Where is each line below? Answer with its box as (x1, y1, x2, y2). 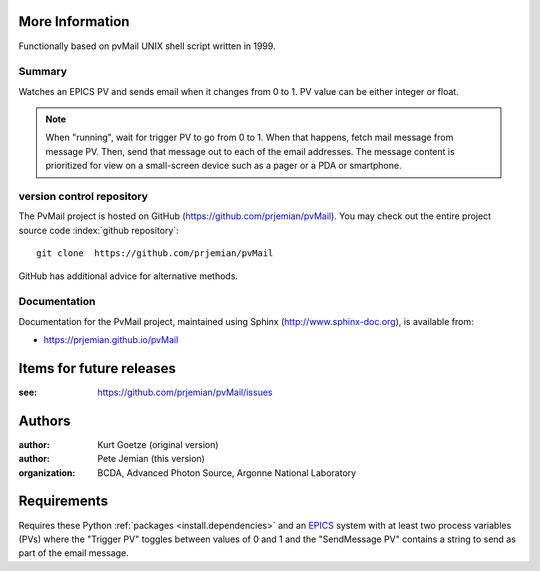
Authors (18, 412, 71, 429)
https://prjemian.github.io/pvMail (43, 334, 179, 346)
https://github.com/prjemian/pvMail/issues (97, 386, 273, 398)
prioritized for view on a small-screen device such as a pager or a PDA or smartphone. (45, 160, 402, 172)
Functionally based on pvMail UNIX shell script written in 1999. (18, 40, 276, 52)
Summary (18, 65, 68, 79)
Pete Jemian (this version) (97, 453, 205, 465)
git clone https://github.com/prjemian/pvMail (36, 248, 274, 259)
